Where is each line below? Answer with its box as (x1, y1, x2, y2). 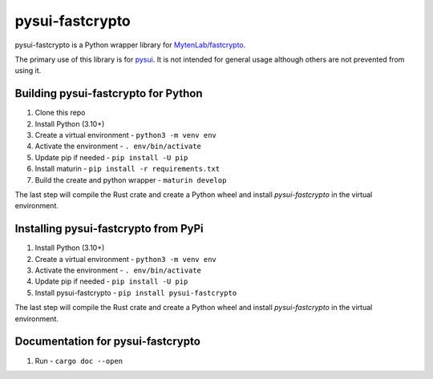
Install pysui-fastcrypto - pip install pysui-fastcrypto (34, 288, 237, 297)
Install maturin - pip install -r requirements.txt (34, 164, 221, 174)
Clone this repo (34, 108, 86, 118)
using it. (14, 66, 42, 75)
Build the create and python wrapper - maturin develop (34, 175, 227, 184)
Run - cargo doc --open (34, 356, 123, 365)
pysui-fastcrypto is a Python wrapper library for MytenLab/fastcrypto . (14, 40, 246, 50)
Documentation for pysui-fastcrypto (14, 335, 200, 349)
